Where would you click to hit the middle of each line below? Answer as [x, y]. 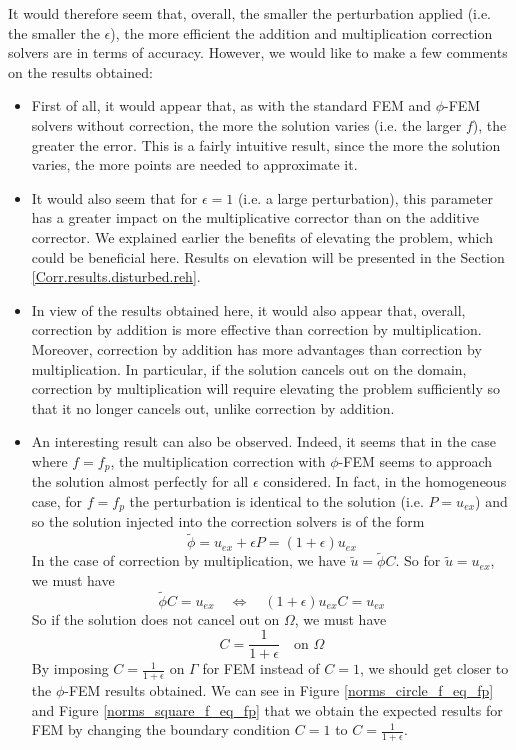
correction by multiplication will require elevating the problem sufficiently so [265, 388]
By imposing [70, 668]
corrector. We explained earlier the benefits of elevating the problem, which [262, 236]
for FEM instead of [261, 668]
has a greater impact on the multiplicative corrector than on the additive [255, 217]
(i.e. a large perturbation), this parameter [365, 197]
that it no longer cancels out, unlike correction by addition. [213, 407]
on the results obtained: [80, 71]
